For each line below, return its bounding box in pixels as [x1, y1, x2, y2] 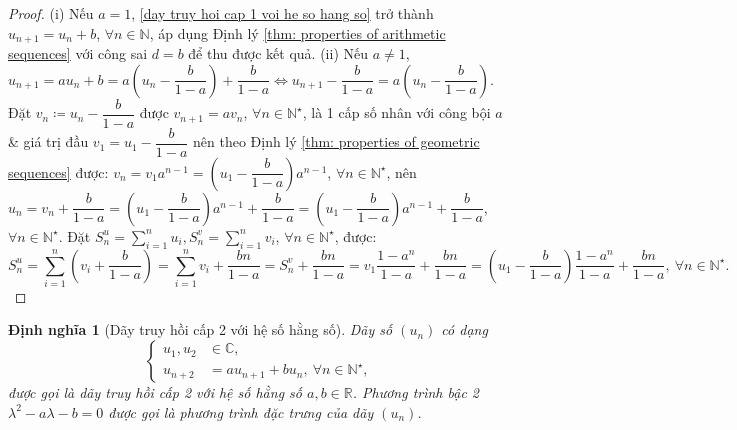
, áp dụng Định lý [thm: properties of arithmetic [149, 22, 446, 43]
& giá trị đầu [8, 131, 89, 152]
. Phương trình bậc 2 [352, 382, 480, 403]
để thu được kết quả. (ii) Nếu [188, 43, 368, 64]
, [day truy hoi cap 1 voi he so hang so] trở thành [131, 3, 434, 23]
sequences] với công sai [8, 43, 148, 64]
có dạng [441, 319, 488, 340]
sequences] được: [8, 161, 109, 182]
